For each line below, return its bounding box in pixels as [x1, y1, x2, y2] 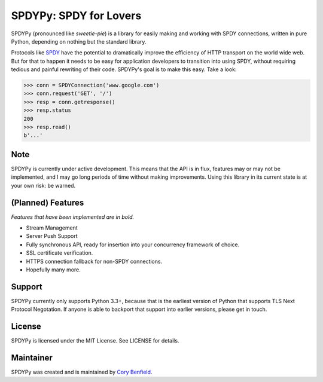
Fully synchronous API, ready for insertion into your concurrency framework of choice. [26, 241, 240, 248]
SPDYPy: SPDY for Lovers [11, 9, 142, 22]
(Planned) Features [11, 197, 84, 207]
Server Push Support [26, 233, 78, 240]
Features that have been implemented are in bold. [11, 213, 135, 221]
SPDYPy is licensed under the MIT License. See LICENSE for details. [11, 337, 179, 344]
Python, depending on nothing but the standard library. [11, 38, 147, 45]
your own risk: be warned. [11, 182, 76, 189]
